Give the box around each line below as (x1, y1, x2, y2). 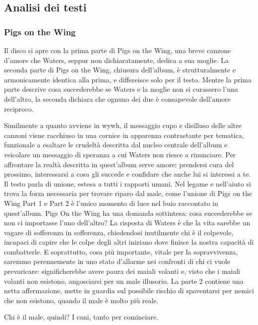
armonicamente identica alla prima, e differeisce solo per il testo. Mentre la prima (4, 74, 252, 84)
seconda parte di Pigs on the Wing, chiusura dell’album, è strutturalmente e (4, 65, 236, 75)
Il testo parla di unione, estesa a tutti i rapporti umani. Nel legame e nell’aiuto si (4, 178, 251, 189)
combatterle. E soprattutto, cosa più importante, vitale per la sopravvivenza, (4, 246, 238, 257)
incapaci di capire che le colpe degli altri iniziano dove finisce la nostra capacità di (4, 237, 254, 247)
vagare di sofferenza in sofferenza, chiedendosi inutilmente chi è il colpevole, (4, 227, 234, 237)
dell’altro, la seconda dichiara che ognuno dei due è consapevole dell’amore (4, 93, 231, 104)
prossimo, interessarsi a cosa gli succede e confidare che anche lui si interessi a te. (4, 169, 251, 179)
